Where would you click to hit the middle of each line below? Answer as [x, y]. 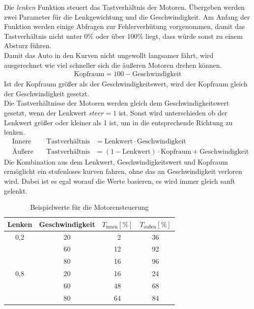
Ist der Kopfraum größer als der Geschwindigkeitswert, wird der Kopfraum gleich [126, 84]
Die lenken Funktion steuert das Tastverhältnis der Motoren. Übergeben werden [124, 7]
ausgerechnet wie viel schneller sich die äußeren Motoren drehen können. [113, 65]
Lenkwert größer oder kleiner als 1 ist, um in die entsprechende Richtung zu [118, 122]
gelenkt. [16, 190]
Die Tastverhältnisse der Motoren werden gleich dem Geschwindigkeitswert [117, 103]
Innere [22, 141]
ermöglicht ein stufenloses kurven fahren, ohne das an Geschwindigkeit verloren [123, 171]
